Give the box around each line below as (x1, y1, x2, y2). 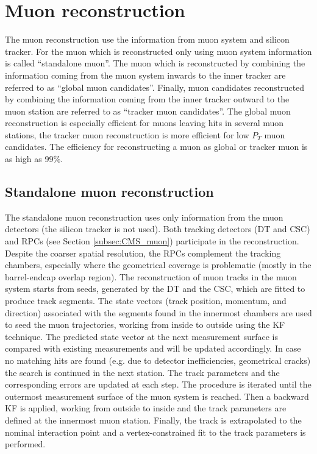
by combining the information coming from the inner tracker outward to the (5, 93, 290, 105)
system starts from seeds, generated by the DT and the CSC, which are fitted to (5, 282, 305, 295)
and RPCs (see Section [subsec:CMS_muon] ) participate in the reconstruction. (5, 235, 299, 247)
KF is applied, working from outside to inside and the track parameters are (5, 402, 287, 414)
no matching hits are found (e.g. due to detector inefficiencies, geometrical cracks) (5, 353, 311, 366)
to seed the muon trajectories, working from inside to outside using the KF (5, 318, 285, 331)
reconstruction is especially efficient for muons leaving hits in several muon (5, 116, 284, 129)
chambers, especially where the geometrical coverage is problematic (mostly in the (5, 258, 312, 271)
